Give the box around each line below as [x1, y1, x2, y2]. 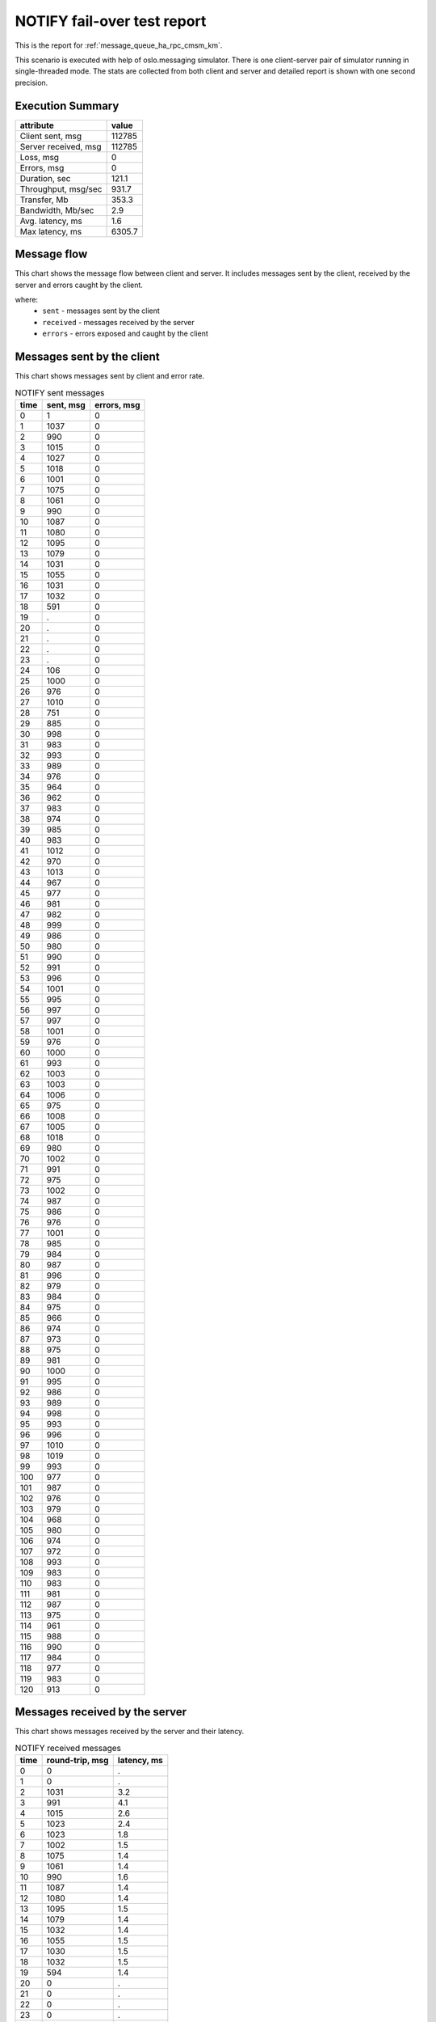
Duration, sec [19, 172, 71, 184]
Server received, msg [19, 141, 102, 152]
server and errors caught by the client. [15, 280, 143, 290]
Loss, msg [19, 151, 60, 163]
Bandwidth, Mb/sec [19, 205, 94, 216]
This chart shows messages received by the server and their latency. [15, 1727, 245, 1736]
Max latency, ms [19, 226, 82, 237]
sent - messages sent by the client [42, 306, 161, 315]
